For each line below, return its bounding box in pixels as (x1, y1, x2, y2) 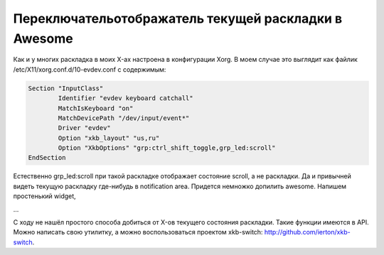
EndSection (28, 153, 66, 162)
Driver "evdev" (58, 124, 112, 132)
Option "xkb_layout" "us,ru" (58, 134, 160, 142)
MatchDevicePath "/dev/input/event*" (58, 114, 190, 122)
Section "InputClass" (28, 84, 104, 92)
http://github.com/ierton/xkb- (264, 228, 351, 237)
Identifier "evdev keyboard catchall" (58, 94, 193, 102)
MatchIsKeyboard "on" (58, 104, 134, 112)
